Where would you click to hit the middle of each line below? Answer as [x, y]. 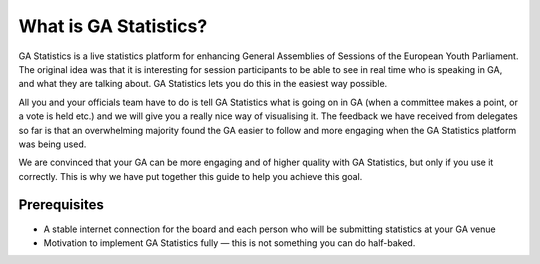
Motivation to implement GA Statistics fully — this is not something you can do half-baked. [229, 242]
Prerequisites [61, 205]
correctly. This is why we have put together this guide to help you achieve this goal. [190, 176]
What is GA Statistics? [113, 26]
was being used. [52, 144]
